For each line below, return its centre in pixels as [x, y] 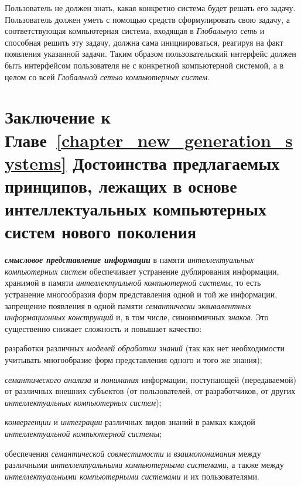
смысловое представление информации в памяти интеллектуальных [129, 260]
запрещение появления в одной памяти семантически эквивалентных [128, 305]
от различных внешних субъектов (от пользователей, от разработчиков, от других [150, 391]
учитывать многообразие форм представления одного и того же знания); [134, 359]
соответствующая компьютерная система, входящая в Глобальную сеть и [135, 31]
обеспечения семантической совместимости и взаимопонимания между [133, 453]
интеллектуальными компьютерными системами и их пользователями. [132, 476]
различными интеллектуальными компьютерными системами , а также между [144, 465]
